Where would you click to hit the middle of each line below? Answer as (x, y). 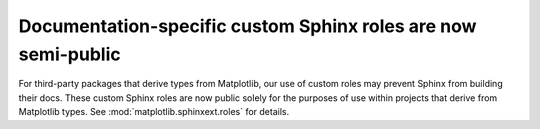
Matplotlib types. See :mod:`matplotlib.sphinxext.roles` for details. (154, 112)
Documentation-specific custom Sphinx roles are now (247, 26)
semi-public (69, 54)
